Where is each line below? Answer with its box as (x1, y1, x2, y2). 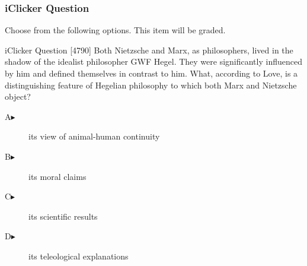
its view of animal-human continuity (28, 130, 160, 142)
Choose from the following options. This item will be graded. (5, 24, 226, 36)
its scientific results (28, 210, 98, 222)
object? (5, 90, 31, 103)
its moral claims (28, 170, 87, 182)
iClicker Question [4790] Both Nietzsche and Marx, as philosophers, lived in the (5, 43, 293, 56)
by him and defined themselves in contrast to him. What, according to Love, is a (5, 67, 298, 79)
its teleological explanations (28, 249, 129, 262)
